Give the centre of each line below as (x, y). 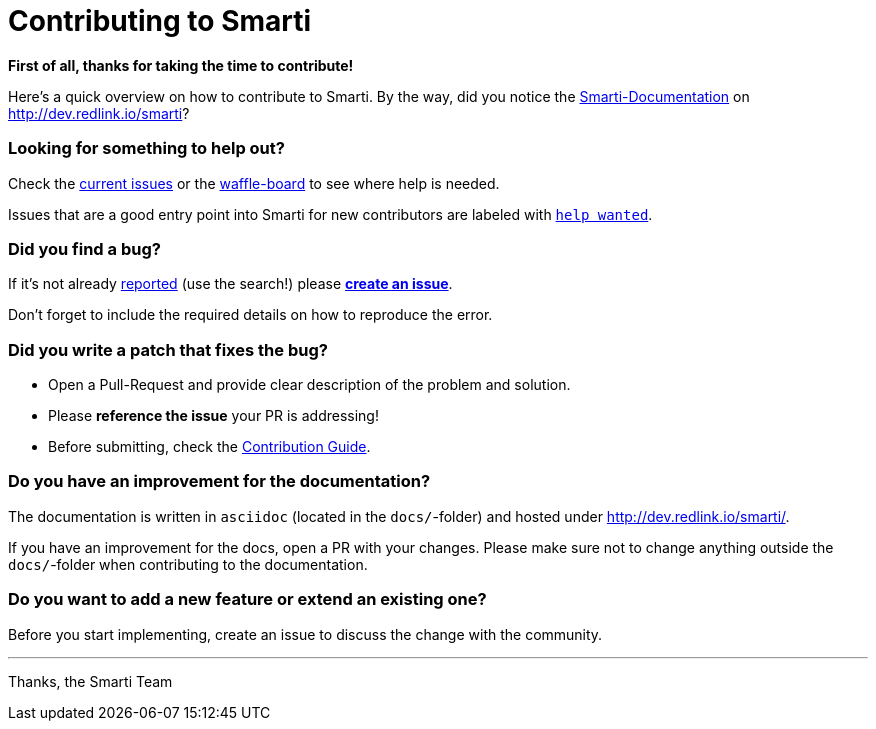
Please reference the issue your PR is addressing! (213, 415)
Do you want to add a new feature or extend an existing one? (247, 599)
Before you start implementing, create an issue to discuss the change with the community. (305, 634)
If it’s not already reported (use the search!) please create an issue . (230, 284)
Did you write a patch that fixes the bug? (168, 349)
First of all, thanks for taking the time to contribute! (181, 65)
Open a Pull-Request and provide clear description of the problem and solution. (309, 384)
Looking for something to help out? (146, 148)
